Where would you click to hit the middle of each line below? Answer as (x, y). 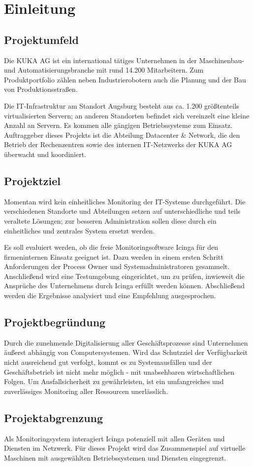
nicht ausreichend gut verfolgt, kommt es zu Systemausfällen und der (108, 362)
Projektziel (32, 180)
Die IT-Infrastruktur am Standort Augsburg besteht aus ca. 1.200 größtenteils (122, 105)
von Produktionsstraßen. (41, 89)
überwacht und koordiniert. (45, 154)
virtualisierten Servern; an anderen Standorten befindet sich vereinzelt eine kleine (127, 115)
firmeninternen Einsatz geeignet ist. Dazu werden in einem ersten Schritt (114, 256)
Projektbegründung (55, 322)
